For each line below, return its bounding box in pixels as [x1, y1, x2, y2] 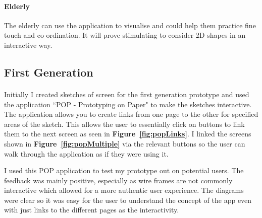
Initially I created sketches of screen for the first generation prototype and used [4, 89, 249, 99]
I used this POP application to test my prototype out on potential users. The [4, 165, 244, 176]
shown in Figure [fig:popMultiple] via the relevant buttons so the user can [4, 138, 245, 149]
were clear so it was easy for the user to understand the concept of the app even [4, 194, 252, 205]
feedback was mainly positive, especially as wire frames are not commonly [4, 175, 233, 185]
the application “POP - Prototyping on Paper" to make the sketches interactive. [4, 99, 252, 109]
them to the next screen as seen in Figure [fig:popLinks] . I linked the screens [4, 128, 251, 139]
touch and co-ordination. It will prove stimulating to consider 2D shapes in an [4, 30, 246, 40]
